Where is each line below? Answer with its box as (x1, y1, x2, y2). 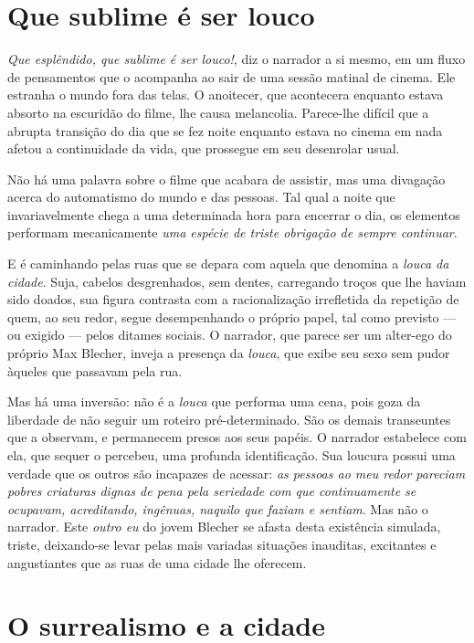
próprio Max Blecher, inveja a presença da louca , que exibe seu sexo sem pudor (7, 343, 450, 363)
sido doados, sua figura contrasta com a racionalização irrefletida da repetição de (7, 290, 459, 309)
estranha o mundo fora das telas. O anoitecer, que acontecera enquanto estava (7, 85, 444, 104)
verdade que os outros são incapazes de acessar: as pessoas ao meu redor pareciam (7, 463, 466, 482)
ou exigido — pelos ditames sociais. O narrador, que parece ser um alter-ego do (7, 325, 452, 344)
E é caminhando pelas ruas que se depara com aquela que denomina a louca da (7, 254, 449, 273)
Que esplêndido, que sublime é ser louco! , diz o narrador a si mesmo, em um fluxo (7, 49, 466, 69)
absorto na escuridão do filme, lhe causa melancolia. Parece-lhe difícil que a (7, 102, 429, 121)
